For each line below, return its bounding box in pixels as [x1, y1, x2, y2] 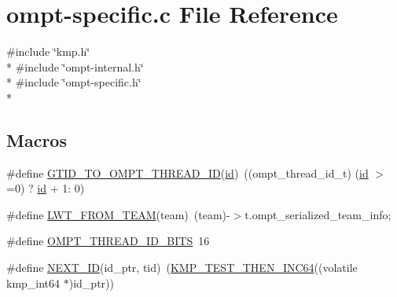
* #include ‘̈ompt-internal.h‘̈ [6, 58, 144, 75]
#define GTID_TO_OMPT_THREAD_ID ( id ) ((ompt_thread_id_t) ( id [6, 164, 369, 181]
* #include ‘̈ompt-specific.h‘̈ [6, 74, 142, 90]
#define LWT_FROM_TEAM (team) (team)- [6, 206, 230, 222]
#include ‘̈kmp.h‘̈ [6, 43, 90, 60]
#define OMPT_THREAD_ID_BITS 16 [6, 233, 210, 249]
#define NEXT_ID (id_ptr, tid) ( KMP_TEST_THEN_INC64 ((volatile [6, 259, 358, 276]
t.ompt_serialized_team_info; [244, 206, 391, 222]
